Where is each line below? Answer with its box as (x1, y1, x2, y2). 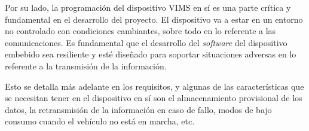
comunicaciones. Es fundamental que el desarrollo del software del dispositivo (5, 36, 287, 48)
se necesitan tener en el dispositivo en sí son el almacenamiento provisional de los (5, 92, 302, 104)
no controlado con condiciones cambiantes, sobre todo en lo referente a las (5, 25, 276, 37)
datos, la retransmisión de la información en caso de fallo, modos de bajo (5, 103, 272, 115)
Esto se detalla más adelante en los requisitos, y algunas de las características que (5, 80, 304, 92)
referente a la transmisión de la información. (5, 59, 167, 72)
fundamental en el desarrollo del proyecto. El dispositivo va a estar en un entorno (5, 13, 303, 25)
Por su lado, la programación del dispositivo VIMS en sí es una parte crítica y (5, 1, 291, 13)
